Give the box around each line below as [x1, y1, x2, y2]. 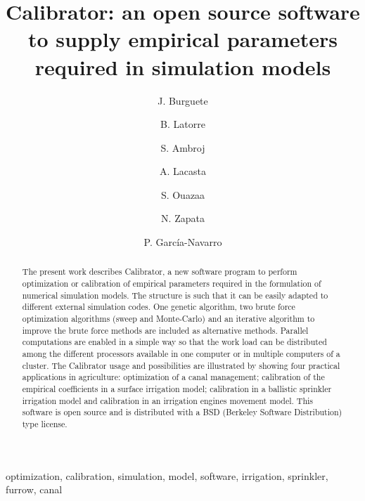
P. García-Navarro [143, 235, 222, 249]
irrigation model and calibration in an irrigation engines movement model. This [22, 394, 313, 406]
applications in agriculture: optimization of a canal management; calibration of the [22, 371, 325, 383]
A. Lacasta [160, 164, 206, 178]
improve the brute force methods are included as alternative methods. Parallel [22, 324, 309, 336]
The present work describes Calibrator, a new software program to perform [22, 266, 297, 278]
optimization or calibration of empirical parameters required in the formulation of [22, 278, 321, 289]
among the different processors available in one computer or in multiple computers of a [22, 348, 340, 360]
